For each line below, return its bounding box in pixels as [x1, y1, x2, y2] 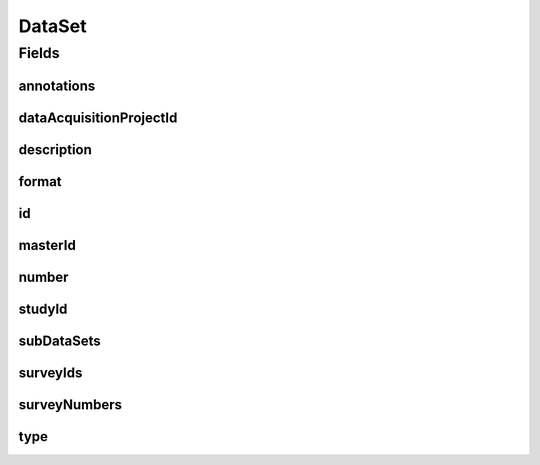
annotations [18, 77, 96, 94]
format [18, 173, 62, 190]
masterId [18, 236, 77, 254]
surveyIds [18, 364, 83, 381]
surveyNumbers [18, 396, 123, 413]
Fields [18, 44, 60, 62]
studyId [18, 300, 68, 317]
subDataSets [18, 332, 101, 349]
